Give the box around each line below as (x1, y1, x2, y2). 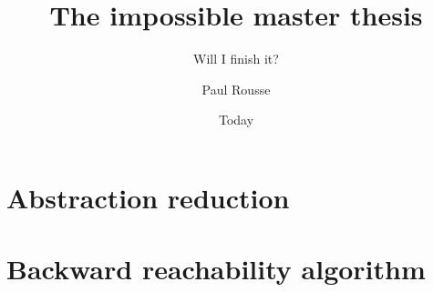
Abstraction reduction (6, 178, 290, 216)
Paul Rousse (201, 79, 271, 98)
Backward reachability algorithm (6, 250, 426, 287)
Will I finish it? (193, 49, 279, 68)
